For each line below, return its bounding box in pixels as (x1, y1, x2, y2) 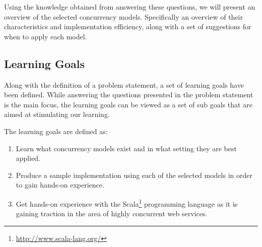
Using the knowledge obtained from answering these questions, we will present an (4, 2, 255, 12)
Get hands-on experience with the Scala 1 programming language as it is (16, 197, 238, 209)
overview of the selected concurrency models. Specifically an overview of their (4, 11, 243, 22)
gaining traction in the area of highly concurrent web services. (16, 208, 208, 219)
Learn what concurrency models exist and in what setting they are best (16, 143, 237, 153)
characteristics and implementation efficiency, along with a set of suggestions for (4, 21, 251, 32)
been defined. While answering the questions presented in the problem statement (4, 89, 253, 100)
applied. (16, 153, 41, 163)
